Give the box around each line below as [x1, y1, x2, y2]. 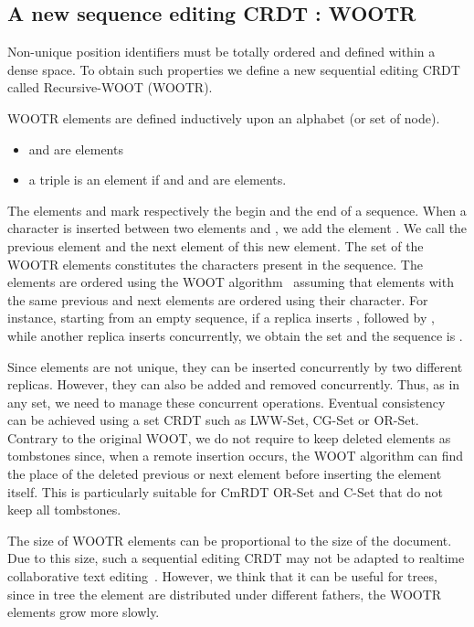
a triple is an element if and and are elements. [28, 170, 287, 189]
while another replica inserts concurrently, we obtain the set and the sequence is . [7, 325, 463, 345]
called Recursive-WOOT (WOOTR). [7, 78, 213, 97]
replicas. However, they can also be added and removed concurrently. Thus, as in [7, 375, 460, 394]
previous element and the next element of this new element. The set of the [7, 236, 424, 255]
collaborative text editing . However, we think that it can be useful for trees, [7, 567, 437, 586]
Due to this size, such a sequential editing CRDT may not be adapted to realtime [7, 548, 465, 568]
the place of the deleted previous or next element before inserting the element [7, 464, 442, 484]
